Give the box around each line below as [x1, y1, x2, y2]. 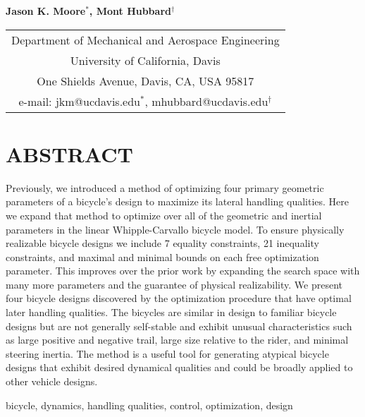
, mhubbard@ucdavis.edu [144, 92, 268, 109]
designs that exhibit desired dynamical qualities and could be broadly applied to [6, 360, 353, 375]
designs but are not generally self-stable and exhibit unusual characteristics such [6, 318, 352, 333]
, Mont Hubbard [89, 4, 171, 18]
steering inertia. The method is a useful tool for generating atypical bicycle [6, 346, 329, 361]
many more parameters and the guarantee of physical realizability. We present [6, 277, 343, 291]
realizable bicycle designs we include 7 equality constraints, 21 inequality [6, 236, 319, 250]
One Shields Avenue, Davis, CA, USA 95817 [37, 72, 254, 89]
